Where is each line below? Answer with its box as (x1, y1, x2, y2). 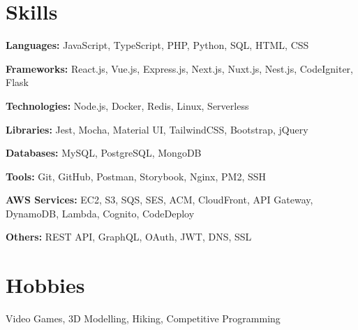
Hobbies (6, 271, 85, 299)
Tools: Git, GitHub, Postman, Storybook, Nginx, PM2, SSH (6, 168, 267, 183)
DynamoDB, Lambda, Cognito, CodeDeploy (6, 206, 195, 220)
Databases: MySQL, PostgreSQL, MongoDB (6, 145, 202, 160)
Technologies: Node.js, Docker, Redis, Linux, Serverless (6, 98, 249, 113)
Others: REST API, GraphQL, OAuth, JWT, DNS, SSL (6, 229, 252, 244)
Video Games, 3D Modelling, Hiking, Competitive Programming (6, 311, 281, 326)
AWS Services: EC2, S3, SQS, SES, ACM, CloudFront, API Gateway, (6, 192, 313, 207)
